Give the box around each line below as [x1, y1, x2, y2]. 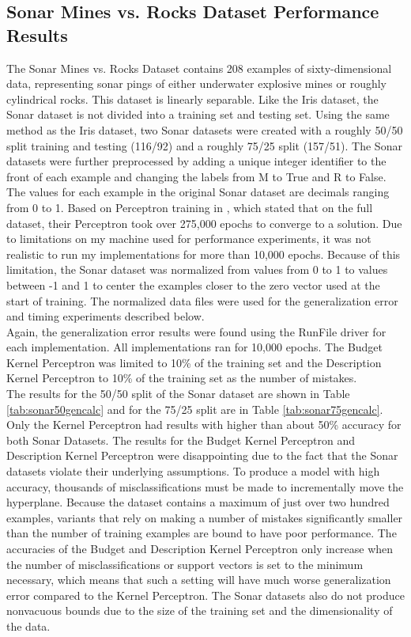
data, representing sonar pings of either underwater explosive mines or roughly [6, 75, 386, 92]
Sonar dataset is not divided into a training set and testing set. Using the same [6, 106, 390, 123]
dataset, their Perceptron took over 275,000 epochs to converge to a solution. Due [6, 214, 402, 231]
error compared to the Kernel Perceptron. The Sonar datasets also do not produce [6, 586, 405, 603]
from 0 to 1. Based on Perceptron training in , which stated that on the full [6, 199, 373, 215]
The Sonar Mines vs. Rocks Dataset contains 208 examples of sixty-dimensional [6, 59, 392, 76]
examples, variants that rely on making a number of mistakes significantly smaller [6, 509, 403, 525]
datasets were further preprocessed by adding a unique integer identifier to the [6, 153, 386, 169]
